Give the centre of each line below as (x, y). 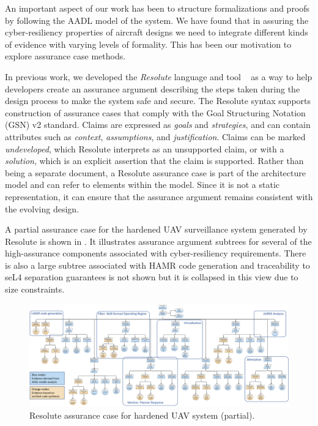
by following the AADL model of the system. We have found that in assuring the (157, 20)
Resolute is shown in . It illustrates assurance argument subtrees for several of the (158, 241)
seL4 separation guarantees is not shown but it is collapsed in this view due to (152, 277)
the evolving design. (42, 208)
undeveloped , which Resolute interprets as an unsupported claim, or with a (145, 148)
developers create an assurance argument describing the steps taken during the (153, 88)
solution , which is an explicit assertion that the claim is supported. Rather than (154, 161)
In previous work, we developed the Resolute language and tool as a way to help (159, 76)
